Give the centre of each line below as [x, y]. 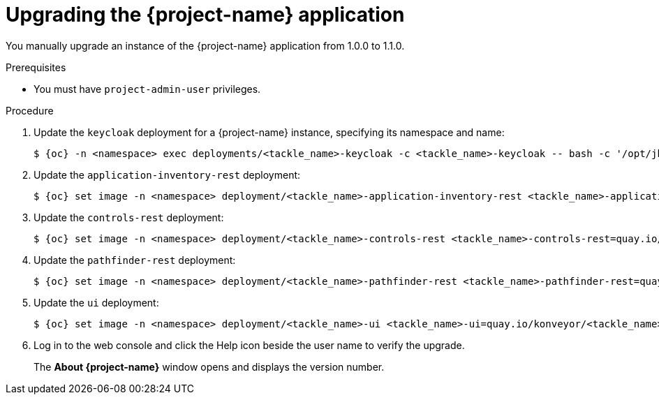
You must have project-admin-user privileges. [147, 89]
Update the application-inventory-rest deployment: [167, 175]
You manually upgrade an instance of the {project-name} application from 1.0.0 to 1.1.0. [205, 45]
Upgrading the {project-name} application [205, 15]
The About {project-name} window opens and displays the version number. [209, 366]
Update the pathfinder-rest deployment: [135, 260]
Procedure [30, 110]
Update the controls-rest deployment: [129, 217]
